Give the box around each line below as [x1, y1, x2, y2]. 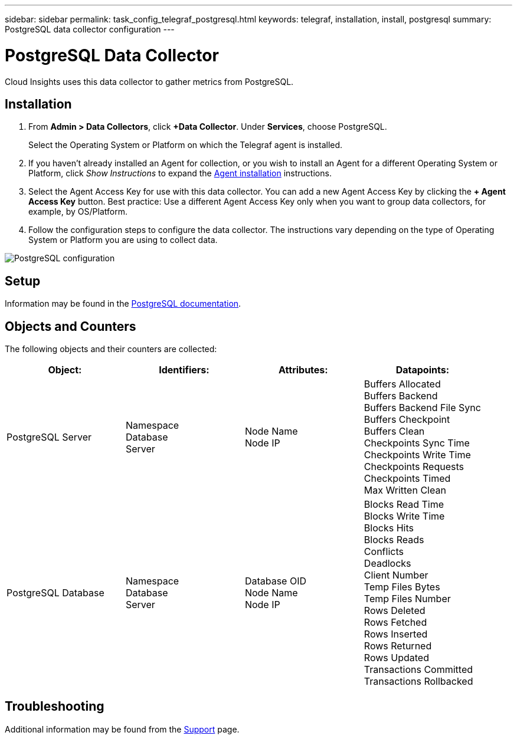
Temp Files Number [364, 593, 451, 605]
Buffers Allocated [364, 378, 441, 390]
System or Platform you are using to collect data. [28, 235, 218, 245]
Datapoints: [395, 364, 449, 376]
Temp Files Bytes [364, 581, 440, 593]
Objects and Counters [5, 318, 136, 334]
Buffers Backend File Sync [364, 402, 481, 414]
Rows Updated [364, 652, 429, 664]
